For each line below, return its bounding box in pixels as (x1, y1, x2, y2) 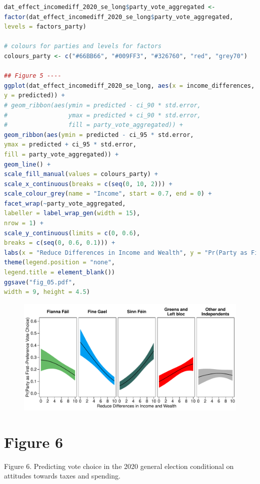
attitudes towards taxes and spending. (4, 470, 120, 481)
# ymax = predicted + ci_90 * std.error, (4, 111, 201, 119)
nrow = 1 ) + (4, 220, 43, 227)
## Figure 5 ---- (4, 72, 61, 80)
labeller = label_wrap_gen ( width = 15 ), (4, 210, 140, 217)
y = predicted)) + (4, 92, 65, 99)
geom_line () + (4, 160, 51, 168)
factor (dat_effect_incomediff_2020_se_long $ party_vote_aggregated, (4, 13, 233, 21)
